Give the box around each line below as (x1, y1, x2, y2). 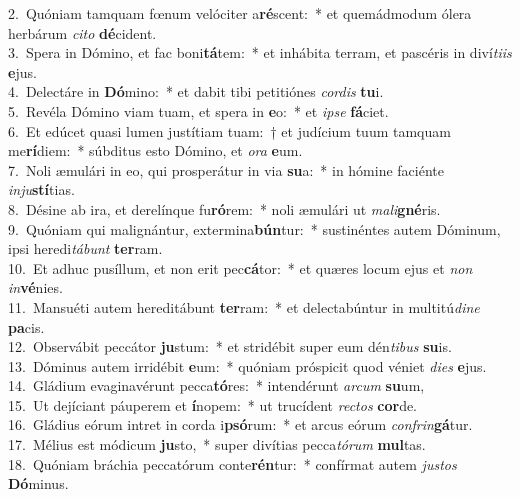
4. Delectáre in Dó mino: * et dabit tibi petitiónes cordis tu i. (8, 81, 384, 102)
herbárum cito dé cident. (8, 22, 157, 43)
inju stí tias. (8, 179, 75, 200)
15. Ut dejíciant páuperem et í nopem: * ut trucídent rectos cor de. (8, 394, 418, 415)
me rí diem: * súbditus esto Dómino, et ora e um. (8, 140, 303, 161)
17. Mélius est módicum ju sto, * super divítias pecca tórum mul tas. (8, 434, 426, 455)
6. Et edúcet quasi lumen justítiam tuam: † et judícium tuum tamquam (8, 120, 451, 141)
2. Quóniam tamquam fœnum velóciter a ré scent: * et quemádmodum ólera (8, 3, 472, 23)
